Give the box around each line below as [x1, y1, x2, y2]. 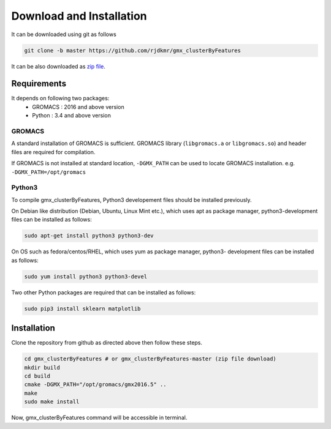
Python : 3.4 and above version [32, 112, 112, 119]
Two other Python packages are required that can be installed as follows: [11, 288, 196, 296]
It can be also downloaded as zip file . [11, 62, 105, 70]
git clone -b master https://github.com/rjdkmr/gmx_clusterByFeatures [24, 47, 242, 54]
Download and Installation [11, 9, 147, 23]
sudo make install [24, 398, 80, 405]
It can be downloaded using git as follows [11, 31, 116, 38]
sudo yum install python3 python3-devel [24, 273, 147, 280]
